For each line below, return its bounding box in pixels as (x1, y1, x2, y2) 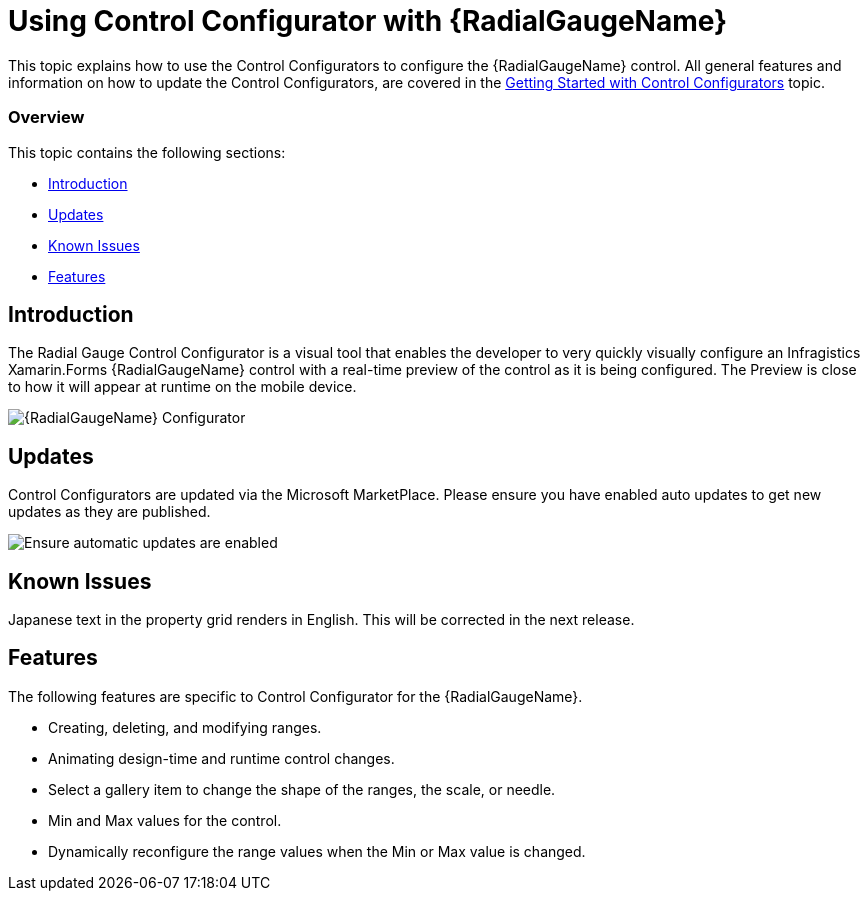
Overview (8, 107, 85, 128)
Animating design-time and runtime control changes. (48, 749, 395, 767)
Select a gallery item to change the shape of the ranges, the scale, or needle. (48, 780, 556, 798)
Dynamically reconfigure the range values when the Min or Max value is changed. (48, 842, 586, 860)
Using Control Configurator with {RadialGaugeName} (8, 4, 728, 38)
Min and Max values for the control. (48, 811, 282, 829)
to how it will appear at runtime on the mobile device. (8, 378, 357, 396)
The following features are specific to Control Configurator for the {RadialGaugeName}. (8, 687, 583, 705)
